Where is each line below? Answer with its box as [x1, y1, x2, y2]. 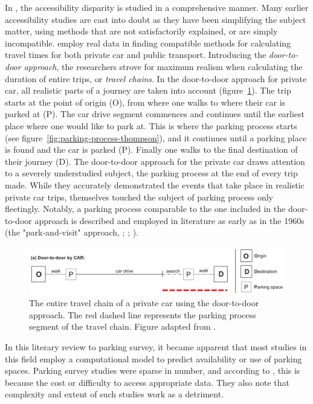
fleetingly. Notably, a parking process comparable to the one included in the [5, 202, 286, 215]
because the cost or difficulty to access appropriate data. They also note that [5, 376, 290, 388]
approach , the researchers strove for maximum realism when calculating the [24, 60, 303, 72]
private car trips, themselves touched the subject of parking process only [5, 190, 273, 203]
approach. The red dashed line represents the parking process [29, 308, 256, 321]
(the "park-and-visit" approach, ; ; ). [5, 226, 139, 239]
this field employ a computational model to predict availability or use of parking [5, 352, 302, 365]
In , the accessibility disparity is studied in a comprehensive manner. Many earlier [5, 1, 309, 13]
